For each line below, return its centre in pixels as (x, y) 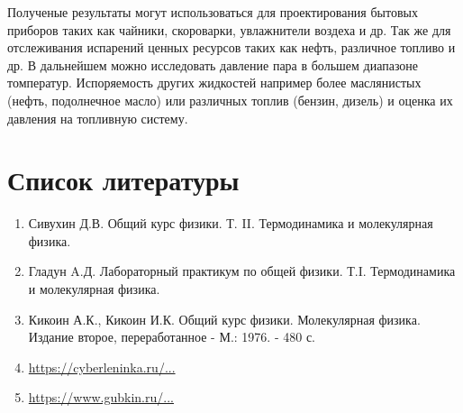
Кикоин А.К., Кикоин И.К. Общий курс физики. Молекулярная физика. (224, 319)
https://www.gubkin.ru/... (101, 397)
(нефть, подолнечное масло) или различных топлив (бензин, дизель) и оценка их (230, 100)
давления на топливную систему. (98, 118)
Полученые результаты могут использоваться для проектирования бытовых (213, 12)
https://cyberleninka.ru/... (102, 367)
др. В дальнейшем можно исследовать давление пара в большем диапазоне (213, 64)
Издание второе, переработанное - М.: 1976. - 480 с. (172, 337)
